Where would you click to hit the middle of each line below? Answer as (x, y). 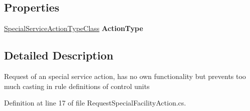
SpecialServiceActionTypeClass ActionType (74, 28)
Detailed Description (59, 55)
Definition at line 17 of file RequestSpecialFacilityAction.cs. (95, 103)
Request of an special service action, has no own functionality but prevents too (125, 76)
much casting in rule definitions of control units (77, 86)
